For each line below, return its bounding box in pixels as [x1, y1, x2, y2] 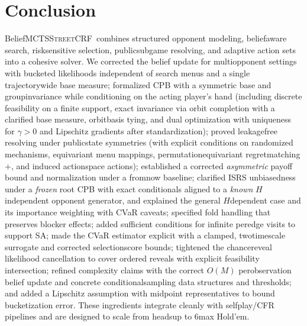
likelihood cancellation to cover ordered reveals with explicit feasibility [5, 252, 260, 264]
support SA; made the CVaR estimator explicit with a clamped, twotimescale [5, 229, 286, 241]
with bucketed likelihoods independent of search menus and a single [5, 66, 250, 79]
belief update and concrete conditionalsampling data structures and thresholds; [5, 275, 292, 288]
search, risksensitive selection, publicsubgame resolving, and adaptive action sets [5, 43, 296, 56]
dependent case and [230, 194, 301, 206]
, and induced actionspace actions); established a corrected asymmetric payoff [11, 159, 293, 172]
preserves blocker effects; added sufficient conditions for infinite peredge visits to [5, 217, 296, 230]
